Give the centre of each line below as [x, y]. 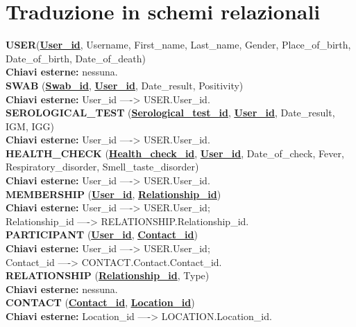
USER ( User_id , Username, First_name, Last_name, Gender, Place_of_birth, [178, 45]
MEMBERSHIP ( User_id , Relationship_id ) [113, 194]
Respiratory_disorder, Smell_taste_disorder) [102, 167]
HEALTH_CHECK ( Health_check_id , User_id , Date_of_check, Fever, [175, 153]
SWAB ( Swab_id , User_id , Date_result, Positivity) [125, 85]
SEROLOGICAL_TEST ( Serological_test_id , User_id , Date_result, [170, 113]
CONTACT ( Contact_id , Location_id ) [100, 302]
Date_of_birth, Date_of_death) [76, 58]
